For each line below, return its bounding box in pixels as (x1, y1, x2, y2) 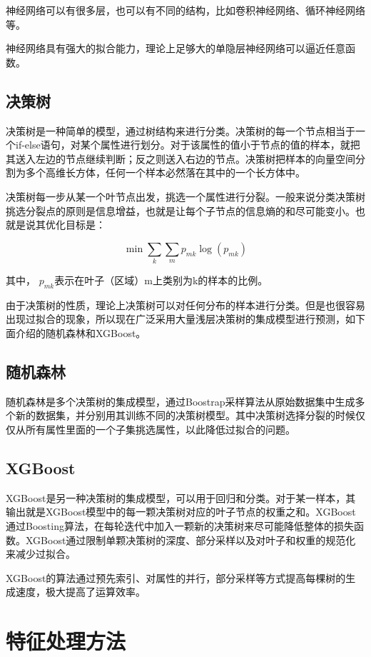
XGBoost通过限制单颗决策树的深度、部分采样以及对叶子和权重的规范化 (25, 532, 356, 547)
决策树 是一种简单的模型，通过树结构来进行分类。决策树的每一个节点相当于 (6, 123, 355, 138)
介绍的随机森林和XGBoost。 (15, 326, 146, 341)
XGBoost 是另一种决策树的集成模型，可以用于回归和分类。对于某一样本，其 (6, 490, 356, 505)
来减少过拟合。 (6, 546, 76, 561)
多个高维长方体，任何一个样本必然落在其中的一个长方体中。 (25, 165, 305, 180)
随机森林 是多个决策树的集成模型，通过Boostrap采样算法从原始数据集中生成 (6, 393, 355, 408)
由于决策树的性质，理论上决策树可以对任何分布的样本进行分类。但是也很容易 (6, 297, 365, 312)
